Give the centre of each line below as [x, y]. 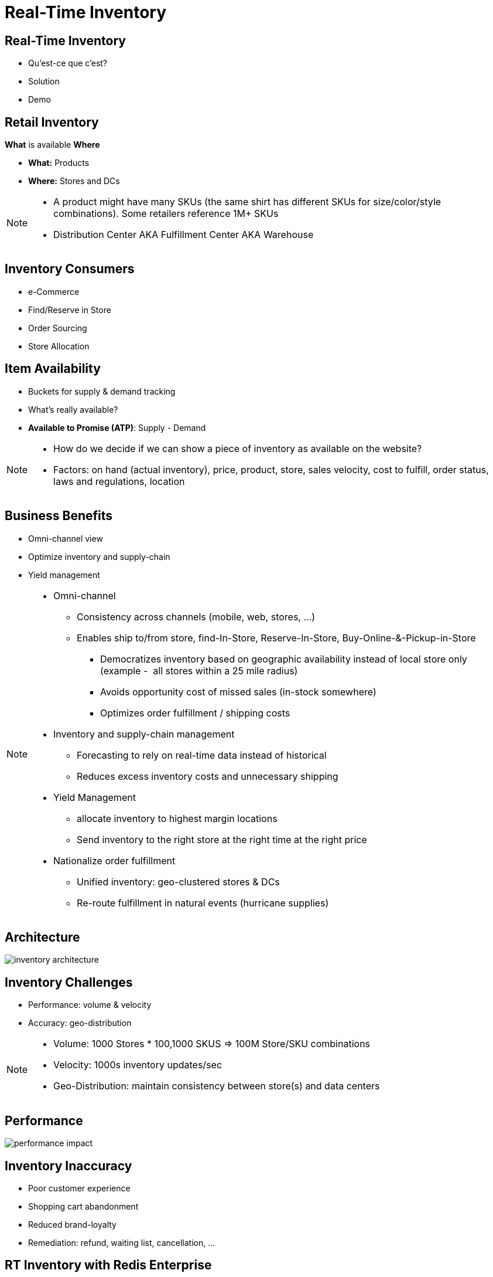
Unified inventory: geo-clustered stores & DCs [178, 882]
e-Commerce [54, 291]
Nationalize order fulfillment [114, 860]
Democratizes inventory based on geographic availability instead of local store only [284, 659]
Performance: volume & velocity [90, 1005]
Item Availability [53, 369]
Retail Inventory [52, 122]
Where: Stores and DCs [74, 181]
